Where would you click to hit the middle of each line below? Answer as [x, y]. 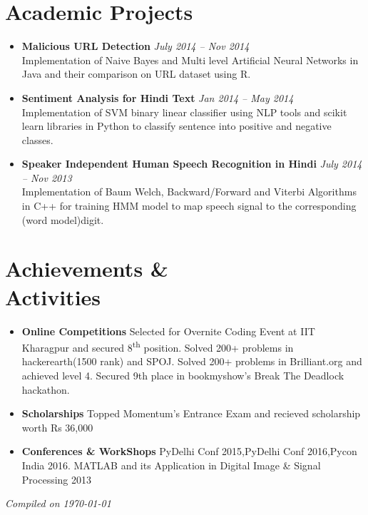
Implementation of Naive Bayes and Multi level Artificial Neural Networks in [190, 60]
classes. [37, 139]
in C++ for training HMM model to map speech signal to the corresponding [189, 206]
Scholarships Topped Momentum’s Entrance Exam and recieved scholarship [191, 413]
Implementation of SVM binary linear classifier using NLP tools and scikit [184, 112]
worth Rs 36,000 [57, 427]
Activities [53, 296]
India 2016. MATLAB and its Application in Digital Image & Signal [171, 465]
